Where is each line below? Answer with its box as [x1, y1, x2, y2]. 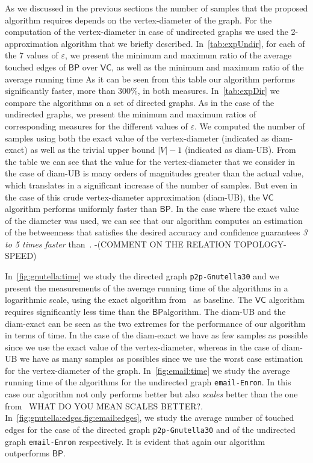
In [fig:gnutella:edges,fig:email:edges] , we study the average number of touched [5, 411, 294, 424]
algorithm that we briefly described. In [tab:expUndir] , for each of [61, 37, 305, 49]
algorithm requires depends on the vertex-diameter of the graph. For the [5, 13, 272, 26]
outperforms [5, 447, 50, 459]
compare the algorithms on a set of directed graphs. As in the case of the [5, 96, 274, 108]
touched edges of [5, 60, 66, 73]
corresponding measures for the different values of [5, 119, 188, 132]
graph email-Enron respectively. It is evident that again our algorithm [5, 435, 265, 447]
